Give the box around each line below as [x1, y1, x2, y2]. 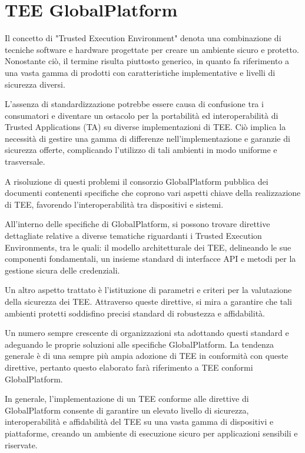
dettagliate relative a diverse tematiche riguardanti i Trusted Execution [5, 229, 262, 242]
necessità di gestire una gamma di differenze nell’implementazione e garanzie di [5, 132, 290, 144]
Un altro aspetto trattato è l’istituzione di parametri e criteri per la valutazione [5, 284, 292, 296]
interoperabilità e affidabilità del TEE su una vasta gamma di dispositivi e [5, 415, 274, 428]
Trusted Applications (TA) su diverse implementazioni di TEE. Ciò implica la [5, 121, 286, 133]
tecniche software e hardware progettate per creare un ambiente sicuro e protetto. [5, 43, 299, 55]
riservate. [5, 438, 38, 451]
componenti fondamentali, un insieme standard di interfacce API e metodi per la [5, 252, 296, 265]
